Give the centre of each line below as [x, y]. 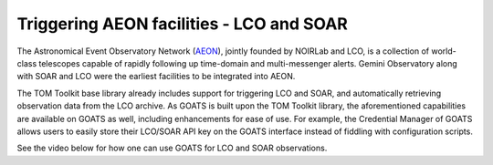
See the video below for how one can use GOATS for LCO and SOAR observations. [172, 148]
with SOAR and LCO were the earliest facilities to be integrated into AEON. [156, 77]
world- [443, 51]
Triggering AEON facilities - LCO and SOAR [183, 24]
